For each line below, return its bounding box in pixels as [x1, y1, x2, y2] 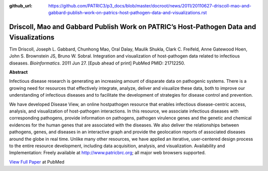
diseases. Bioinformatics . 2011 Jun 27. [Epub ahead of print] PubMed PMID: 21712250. [9, 60, 186, 66]
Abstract [9, 69, 28, 75]
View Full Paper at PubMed [9, 159, 65, 165]
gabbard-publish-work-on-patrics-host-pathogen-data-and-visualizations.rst [48, 10, 207, 16]
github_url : [9, 3, 32, 8]
